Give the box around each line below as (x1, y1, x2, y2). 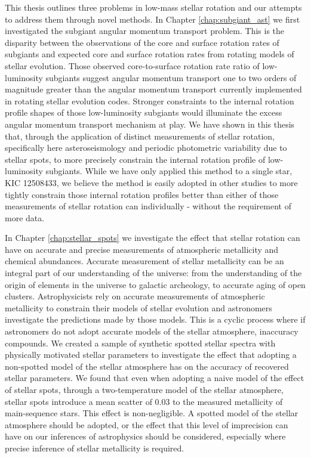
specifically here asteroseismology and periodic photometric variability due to (5, 141, 287, 154)
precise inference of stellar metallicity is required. (5, 441, 184, 454)
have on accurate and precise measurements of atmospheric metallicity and (5, 243, 279, 255)
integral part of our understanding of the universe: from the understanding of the (5, 267, 302, 279)
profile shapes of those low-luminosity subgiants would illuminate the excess (5, 106, 282, 119)
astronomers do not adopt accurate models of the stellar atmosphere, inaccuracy (5, 325, 298, 338)
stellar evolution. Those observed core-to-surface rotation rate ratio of (5, 59, 260, 72)
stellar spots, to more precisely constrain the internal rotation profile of (5, 153, 266, 165)
